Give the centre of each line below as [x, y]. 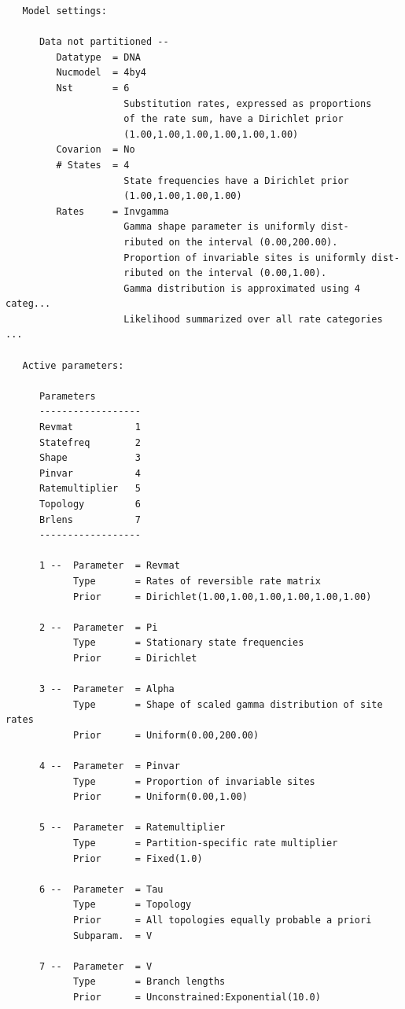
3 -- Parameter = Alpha [107, 689]
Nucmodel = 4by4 [101, 73]
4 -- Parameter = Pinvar [109, 766]
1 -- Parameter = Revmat [109, 566]
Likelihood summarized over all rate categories [253, 319]
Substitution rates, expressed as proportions [248, 103]
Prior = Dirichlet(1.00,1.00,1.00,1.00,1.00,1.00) [222, 597]
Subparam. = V [112, 935]
